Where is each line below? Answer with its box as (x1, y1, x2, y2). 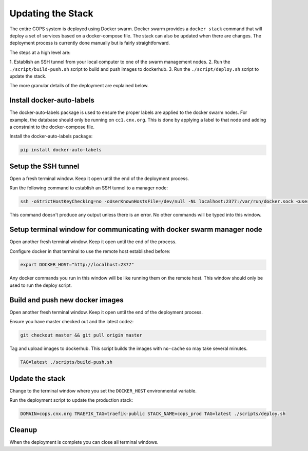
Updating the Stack (9, 8, 93, 19)
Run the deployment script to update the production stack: (9, 397, 133, 403)
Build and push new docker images (9, 296, 124, 304)
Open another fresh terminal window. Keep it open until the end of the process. (9, 239, 177, 245)
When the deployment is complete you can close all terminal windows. (9, 439, 159, 445)
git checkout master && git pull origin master (20, 332, 142, 338)
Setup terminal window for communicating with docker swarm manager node (9, 225, 262, 234)
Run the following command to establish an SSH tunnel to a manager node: (9, 185, 168, 191)
